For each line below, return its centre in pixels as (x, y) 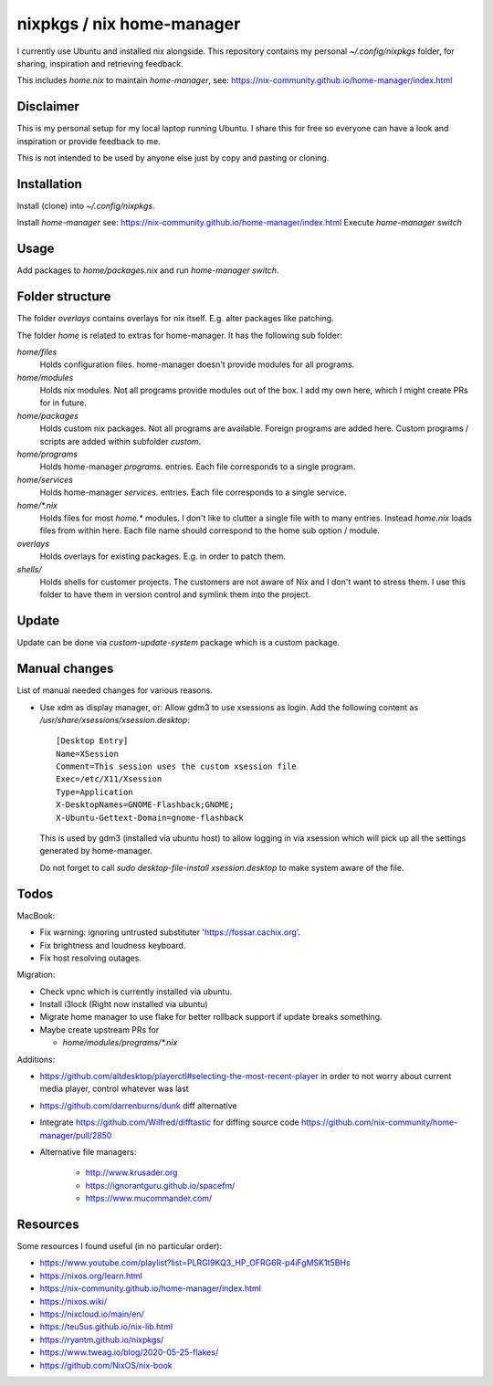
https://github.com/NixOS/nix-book (106, 1365)
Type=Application (94, 792)
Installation (49, 184)
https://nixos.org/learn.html (91, 1276)
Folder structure (64, 297)
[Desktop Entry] (92, 741)
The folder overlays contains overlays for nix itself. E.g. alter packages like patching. (175, 319)
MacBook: (36, 915)
